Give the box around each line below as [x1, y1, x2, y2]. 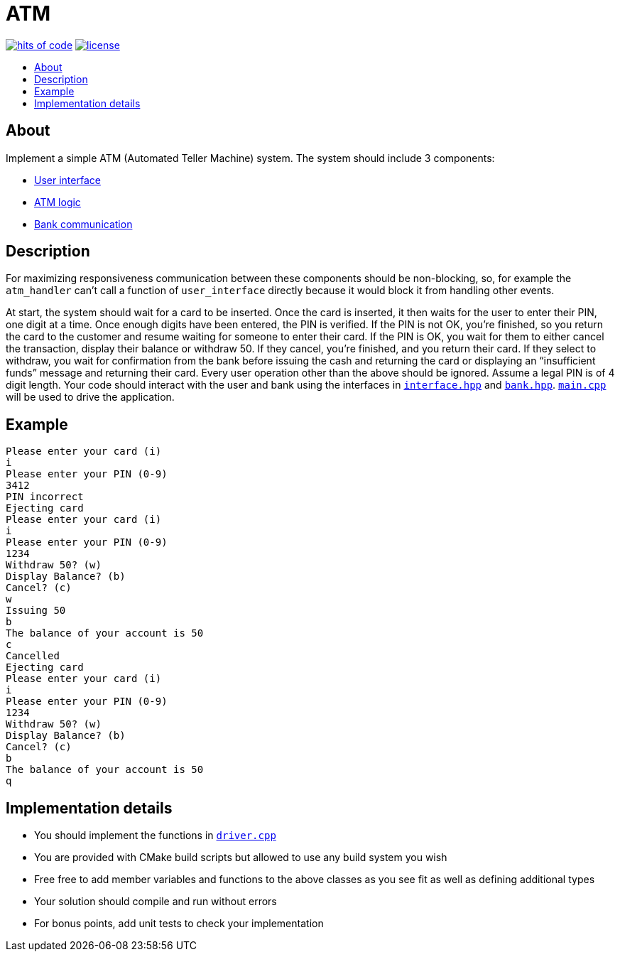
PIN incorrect [6, 491, 84, 503]
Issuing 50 [6, 605, 66, 617]
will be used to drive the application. [6, 391, 175, 404]
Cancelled [6, 650, 60, 662]
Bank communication [34, 217, 133, 230]
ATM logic [34, 195, 81, 208]
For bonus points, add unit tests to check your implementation [34, 917, 324, 930]
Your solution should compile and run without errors [34, 895, 277, 908]
